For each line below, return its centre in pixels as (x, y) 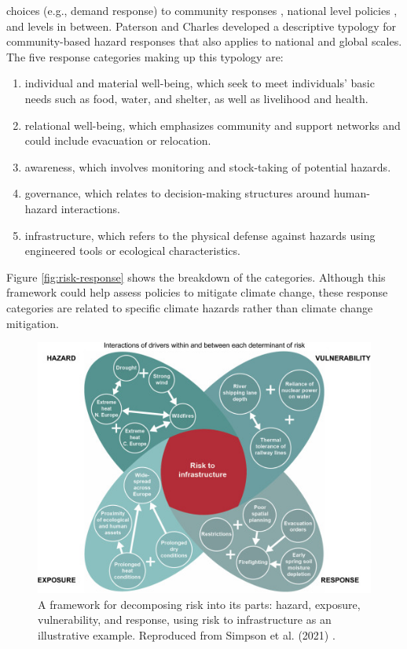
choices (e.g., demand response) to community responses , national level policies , (202, 10)
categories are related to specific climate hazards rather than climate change (190, 307)
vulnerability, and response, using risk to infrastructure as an (185, 619)
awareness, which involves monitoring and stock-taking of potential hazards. (208, 166)
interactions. (90, 208)
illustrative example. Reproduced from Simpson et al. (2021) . (187, 634)
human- (352, 193)
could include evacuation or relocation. (118, 140)
